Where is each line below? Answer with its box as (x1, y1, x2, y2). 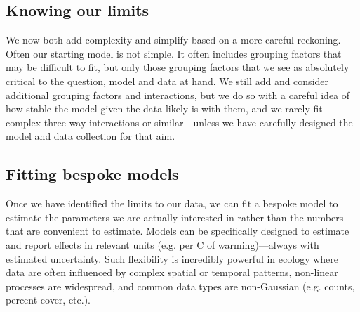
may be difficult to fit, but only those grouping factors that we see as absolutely (6, 60, 349, 74)
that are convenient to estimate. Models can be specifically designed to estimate (6, 223, 349, 238)
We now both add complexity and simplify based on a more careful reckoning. (6, 32, 341, 47)
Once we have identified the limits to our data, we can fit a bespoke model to (6, 196, 338, 211)
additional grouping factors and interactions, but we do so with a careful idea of (6, 87, 350, 102)
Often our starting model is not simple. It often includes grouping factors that (6, 46, 342, 60)
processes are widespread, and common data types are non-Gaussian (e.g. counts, (6, 278, 355, 293)
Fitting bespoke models (6, 163, 179, 185)
